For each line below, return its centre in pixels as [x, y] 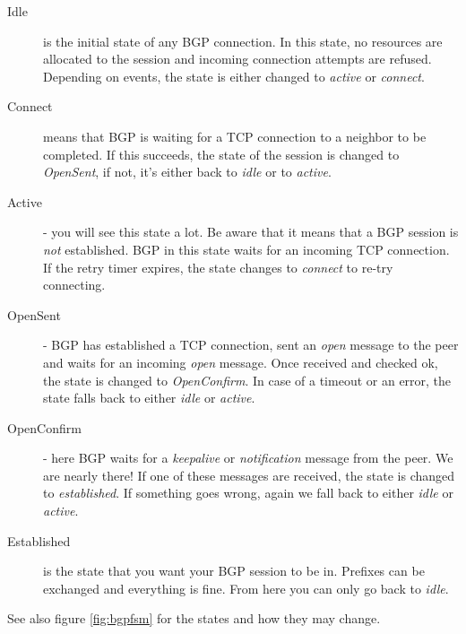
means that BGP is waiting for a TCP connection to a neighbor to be [235, 136]
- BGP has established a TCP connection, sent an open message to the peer [251, 345]
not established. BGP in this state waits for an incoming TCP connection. [246, 249]
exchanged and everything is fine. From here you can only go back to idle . [246, 588]
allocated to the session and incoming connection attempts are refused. [237, 59]
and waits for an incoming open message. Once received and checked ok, [241, 362]
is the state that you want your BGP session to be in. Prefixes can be [234, 571]
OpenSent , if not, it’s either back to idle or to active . [187, 172]
